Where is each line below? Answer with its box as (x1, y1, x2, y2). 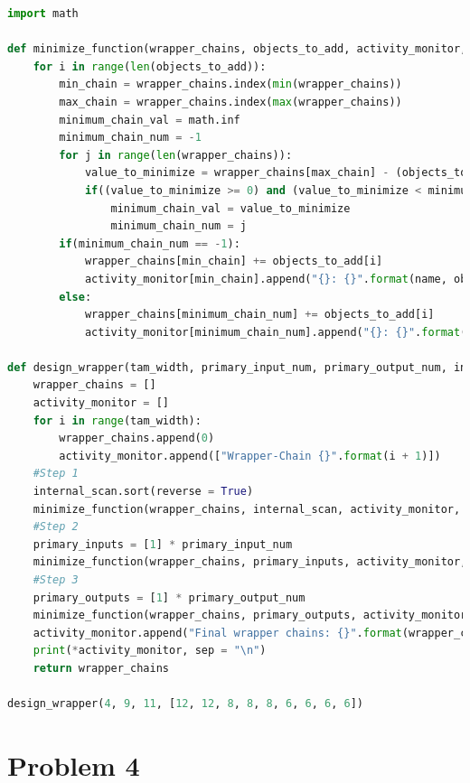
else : (59, 290, 92, 303)
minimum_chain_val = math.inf (59, 113, 240, 126)
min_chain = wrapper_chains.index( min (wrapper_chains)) (59, 78, 402, 91)
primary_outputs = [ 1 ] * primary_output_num (33, 591, 305, 604)
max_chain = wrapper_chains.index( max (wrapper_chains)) (59, 95, 402, 108)
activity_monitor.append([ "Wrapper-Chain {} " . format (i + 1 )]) (59, 449, 441, 462)
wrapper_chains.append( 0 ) (59, 432, 215, 445)
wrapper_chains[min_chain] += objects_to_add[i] (84, 255, 383, 268)
